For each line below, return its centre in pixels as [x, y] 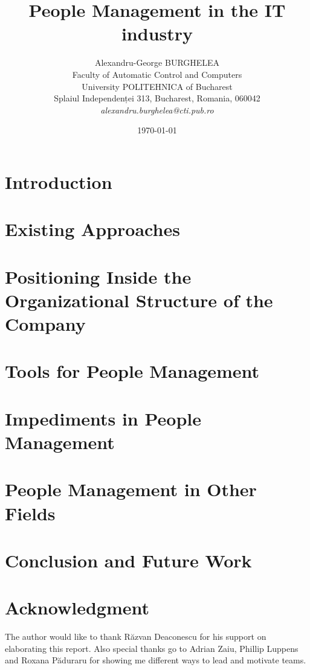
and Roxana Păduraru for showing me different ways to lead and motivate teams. [156, 660]
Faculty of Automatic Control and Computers [157, 74]
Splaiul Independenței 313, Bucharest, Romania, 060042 [157, 98]
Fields [30, 513]
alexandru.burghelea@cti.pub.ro [157, 110]
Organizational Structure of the [139, 300]
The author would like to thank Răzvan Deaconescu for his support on [136, 636]
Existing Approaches [92, 229]
